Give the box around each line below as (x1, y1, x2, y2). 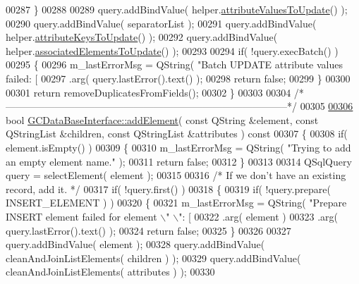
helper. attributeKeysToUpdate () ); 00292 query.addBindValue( (6, 30, 278, 44)
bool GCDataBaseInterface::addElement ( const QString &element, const (6, 112, 319, 127)
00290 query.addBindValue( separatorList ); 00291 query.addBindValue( (6, 16, 317, 30)
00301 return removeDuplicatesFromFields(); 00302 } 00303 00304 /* (6, 85, 304, 99)
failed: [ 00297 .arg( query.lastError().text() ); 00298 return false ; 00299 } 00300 (6, 70, 351, 85)
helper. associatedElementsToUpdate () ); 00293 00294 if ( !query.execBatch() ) (6, 43, 339, 58)
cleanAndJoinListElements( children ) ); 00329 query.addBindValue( (6, 250, 301, 265)
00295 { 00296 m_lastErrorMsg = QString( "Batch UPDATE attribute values (6, 57, 343, 72)
